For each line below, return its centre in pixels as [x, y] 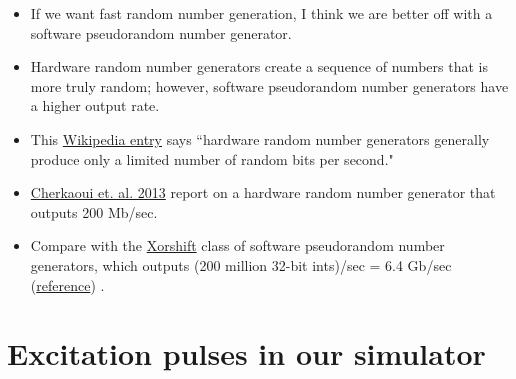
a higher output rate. [95, 105]
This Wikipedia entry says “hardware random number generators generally [260, 138]
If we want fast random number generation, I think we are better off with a [261, 13]
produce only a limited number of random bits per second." [212, 158]
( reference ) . [67, 284]
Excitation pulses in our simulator [246, 353]
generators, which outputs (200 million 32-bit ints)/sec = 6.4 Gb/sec [241, 264]
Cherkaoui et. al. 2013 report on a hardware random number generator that [263, 192]
